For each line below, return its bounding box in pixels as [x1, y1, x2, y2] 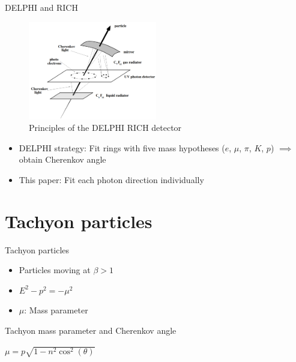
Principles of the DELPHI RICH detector [29, 121, 182, 134]
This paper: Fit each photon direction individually [19, 173, 204, 186]
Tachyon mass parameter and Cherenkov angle [5, 324, 177, 336]
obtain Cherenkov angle [19, 153, 106, 166]
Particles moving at [19, 264, 91, 276]
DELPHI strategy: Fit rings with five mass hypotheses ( [19, 141, 225, 154]
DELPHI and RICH [5, 1, 78, 13]
